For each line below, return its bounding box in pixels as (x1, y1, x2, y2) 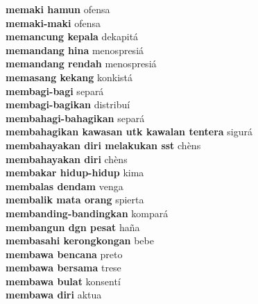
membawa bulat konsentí (6, 273, 121, 288)
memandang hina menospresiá (6, 42, 144, 57)
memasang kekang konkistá (6, 69, 133, 84)
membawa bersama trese (6, 260, 121, 275)
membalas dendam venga (6, 178, 123, 193)
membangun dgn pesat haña (6, 219, 140, 234)
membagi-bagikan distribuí (6, 97, 130, 112)
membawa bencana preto (6, 246, 123, 261)
